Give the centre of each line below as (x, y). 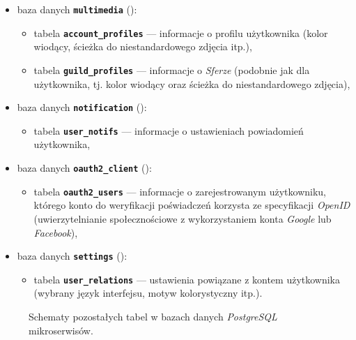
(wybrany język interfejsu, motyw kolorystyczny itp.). (148, 293)
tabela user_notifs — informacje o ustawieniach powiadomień (169, 130)
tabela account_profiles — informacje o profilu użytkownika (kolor (181, 32)
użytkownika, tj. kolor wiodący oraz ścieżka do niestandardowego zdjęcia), (192, 83)
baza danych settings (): (72, 256)
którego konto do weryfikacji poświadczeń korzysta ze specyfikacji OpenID (192, 205)
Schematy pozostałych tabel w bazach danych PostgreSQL (153, 317)
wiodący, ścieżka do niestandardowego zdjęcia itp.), (143, 46)
